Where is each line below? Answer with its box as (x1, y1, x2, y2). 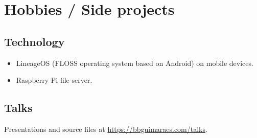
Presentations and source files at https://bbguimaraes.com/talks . (4, 123, 207, 134)
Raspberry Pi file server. (16, 75, 92, 85)
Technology (4, 33, 65, 49)
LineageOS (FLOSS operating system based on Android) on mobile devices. (16, 57, 253, 68)
